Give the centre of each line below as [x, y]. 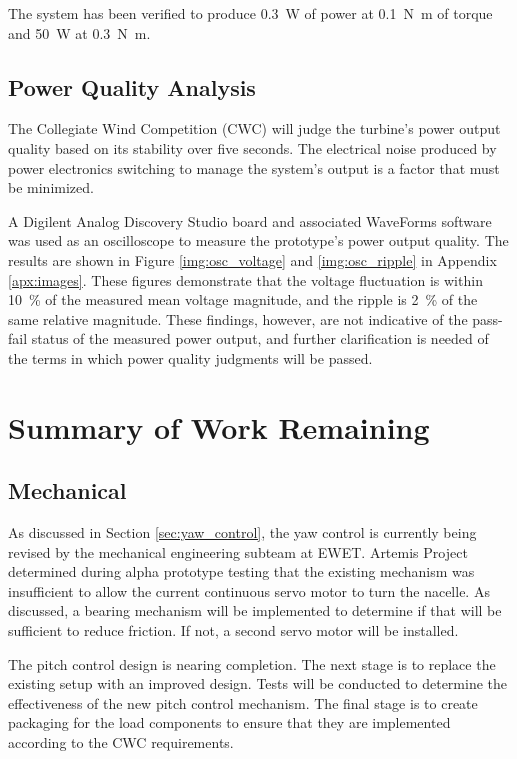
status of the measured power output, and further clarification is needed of [260, 338]
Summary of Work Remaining [219, 426]
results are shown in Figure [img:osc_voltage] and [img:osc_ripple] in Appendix [252, 259]
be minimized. [51, 187]
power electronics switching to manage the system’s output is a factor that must [254, 167]
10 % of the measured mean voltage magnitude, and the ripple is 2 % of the [243, 299]
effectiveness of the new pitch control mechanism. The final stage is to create [243, 702]
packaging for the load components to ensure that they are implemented [229, 722]
